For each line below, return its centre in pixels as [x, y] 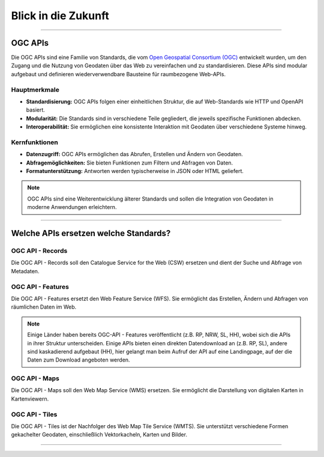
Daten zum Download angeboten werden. [79, 360]
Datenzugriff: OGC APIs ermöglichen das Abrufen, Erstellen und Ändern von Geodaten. [134, 154]
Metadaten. [25, 271]
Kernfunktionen [34, 142]
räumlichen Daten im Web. [44, 307]
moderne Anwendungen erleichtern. [72, 207]
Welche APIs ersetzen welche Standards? [91, 233]
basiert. [35, 110]
